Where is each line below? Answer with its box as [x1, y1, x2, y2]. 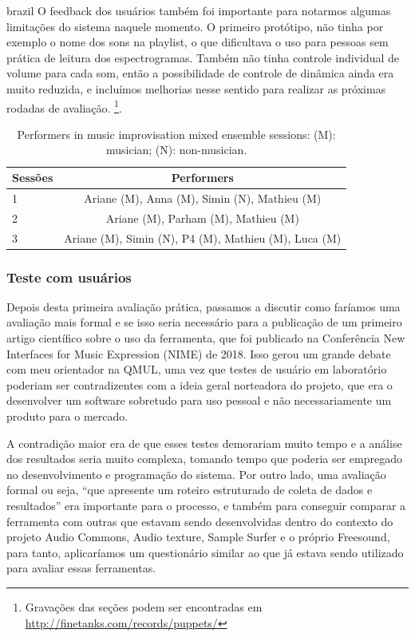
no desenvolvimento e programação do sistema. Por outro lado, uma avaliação [6, 465, 386, 482]
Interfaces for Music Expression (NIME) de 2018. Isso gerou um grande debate [6, 345, 391, 362]
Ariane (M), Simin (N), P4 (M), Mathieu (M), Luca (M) [64, 229, 342, 246]
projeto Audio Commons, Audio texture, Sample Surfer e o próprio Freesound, [6, 528, 390, 545]
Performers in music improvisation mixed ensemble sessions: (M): [17, 125, 336, 142]
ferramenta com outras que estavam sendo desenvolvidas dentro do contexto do [6, 512, 393, 529]
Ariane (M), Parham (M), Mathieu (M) [105, 209, 299, 226]
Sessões [12, 169, 53, 185]
